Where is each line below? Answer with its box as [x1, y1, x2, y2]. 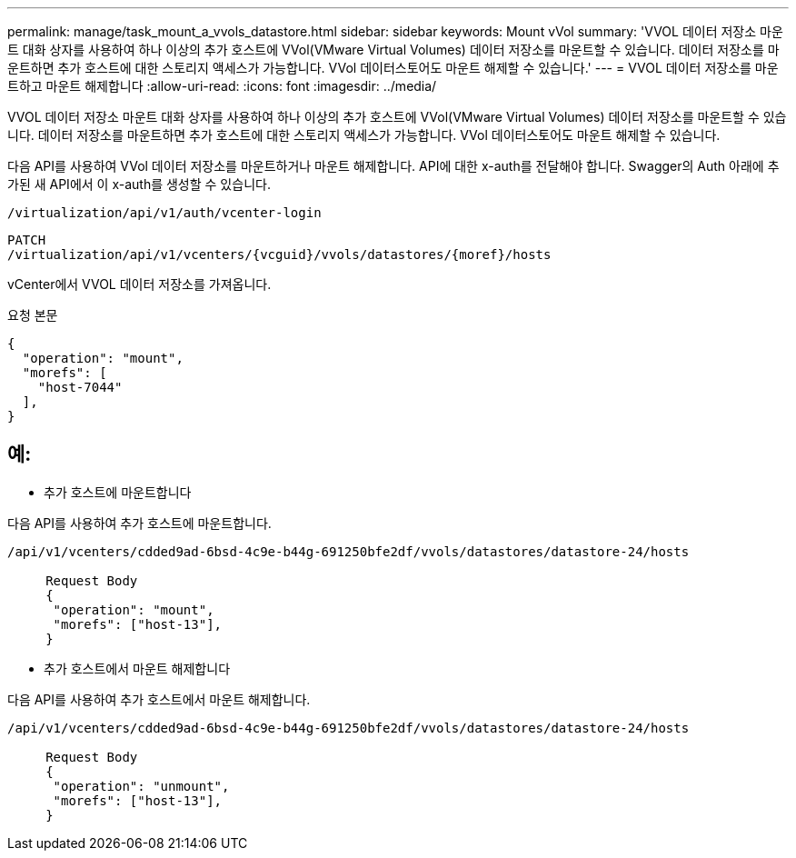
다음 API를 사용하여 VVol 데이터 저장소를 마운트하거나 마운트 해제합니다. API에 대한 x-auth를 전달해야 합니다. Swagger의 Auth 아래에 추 [7, 158, 780, 174]
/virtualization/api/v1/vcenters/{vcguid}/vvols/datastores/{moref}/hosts [7, 247, 552, 262]
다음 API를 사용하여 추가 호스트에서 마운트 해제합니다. [7, 691, 311, 707]
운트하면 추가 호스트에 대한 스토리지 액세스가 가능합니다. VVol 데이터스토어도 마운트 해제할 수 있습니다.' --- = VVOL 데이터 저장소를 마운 [7, 60, 779, 75]
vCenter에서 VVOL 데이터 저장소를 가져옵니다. [7, 276, 272, 292]
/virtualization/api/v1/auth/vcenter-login [7, 205, 322, 220]
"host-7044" [37, 380, 123, 394]
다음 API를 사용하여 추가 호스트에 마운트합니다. [7, 514, 272, 531]
